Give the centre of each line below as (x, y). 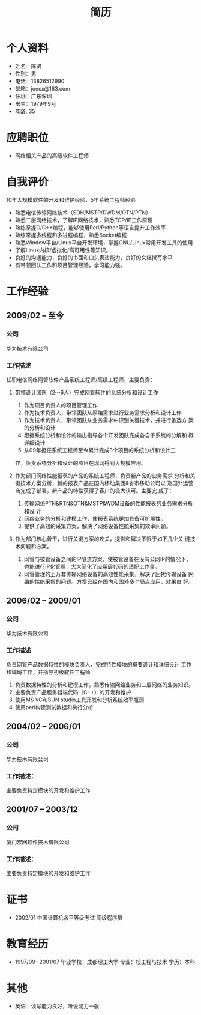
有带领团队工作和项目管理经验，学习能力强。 (70, 265)
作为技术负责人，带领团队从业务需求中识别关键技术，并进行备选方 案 (109, 420)
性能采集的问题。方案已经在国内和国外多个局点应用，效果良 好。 (114, 581)
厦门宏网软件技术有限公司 (38, 842)
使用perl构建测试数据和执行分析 (54, 707)
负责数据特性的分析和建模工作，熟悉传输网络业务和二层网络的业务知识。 (104, 685)
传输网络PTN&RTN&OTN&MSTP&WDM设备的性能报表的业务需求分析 (108, 503)
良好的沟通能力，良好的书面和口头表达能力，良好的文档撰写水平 (94, 257)
